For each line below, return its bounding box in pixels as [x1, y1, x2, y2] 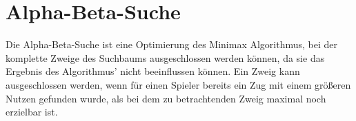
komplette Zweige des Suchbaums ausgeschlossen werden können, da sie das [6, 50, 325, 65]
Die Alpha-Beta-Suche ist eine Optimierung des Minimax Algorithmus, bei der [6, 37, 338, 52]
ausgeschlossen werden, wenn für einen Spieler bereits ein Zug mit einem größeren [6, 77, 351, 91]
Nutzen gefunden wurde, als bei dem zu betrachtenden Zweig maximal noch [6, 91, 326, 105]
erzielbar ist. [6, 104, 58, 119]
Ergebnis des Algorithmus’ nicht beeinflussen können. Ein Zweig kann [6, 64, 300, 78]
